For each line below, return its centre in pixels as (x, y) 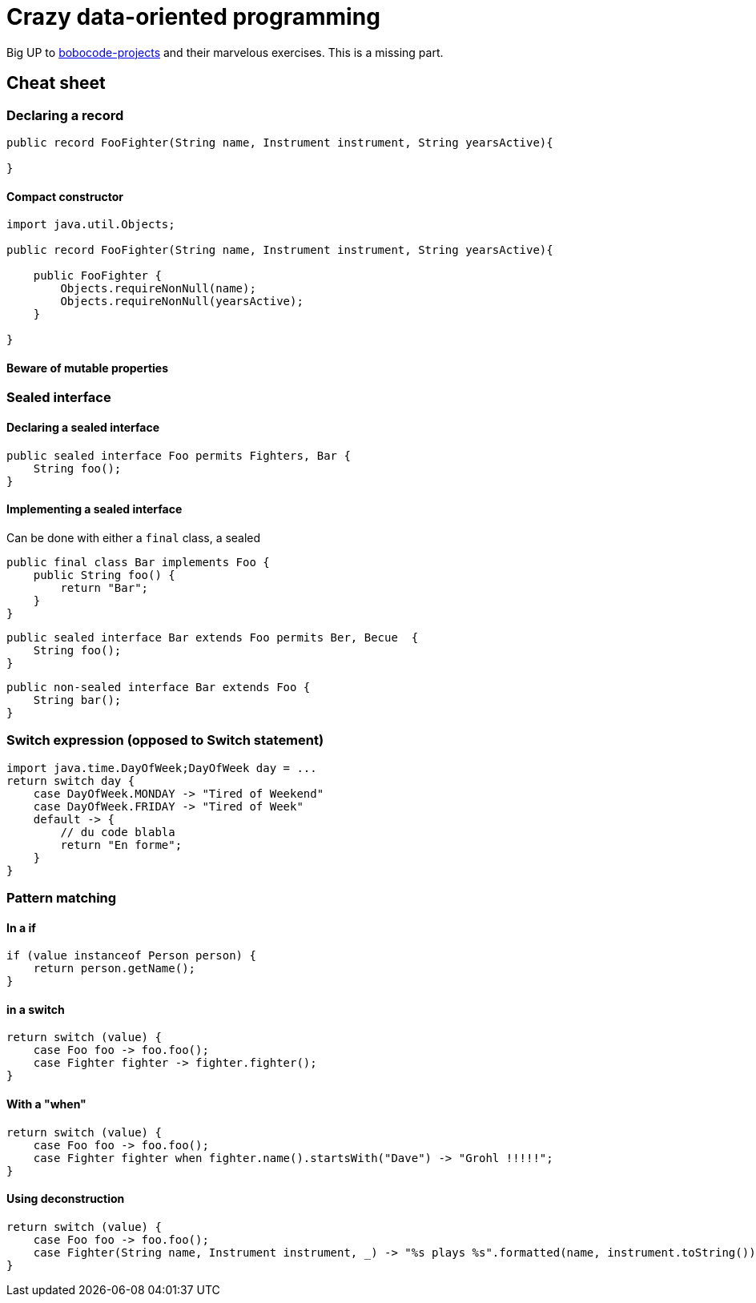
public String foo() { (104, 575)
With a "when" (46, 1104)
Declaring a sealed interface (83, 428)
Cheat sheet (56, 83)
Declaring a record (65, 115)
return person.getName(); (115, 969)
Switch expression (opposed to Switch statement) (165, 740)
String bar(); (77, 700)
